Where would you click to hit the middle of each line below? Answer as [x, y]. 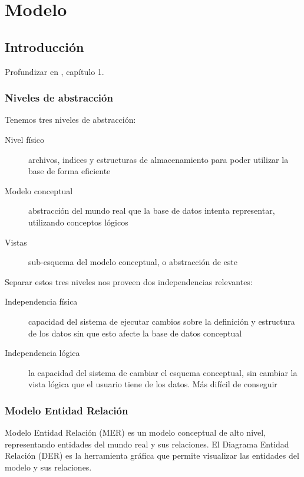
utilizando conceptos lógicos [78, 222]
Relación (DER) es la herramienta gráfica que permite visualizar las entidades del [152, 455]
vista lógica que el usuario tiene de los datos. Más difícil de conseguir [153, 384]
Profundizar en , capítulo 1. [54, 71]
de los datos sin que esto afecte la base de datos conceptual [135, 333]
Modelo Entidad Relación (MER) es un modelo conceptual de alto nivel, [136, 432]
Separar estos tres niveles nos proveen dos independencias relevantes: [129, 281]
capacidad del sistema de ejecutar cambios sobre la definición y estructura [162, 321]
